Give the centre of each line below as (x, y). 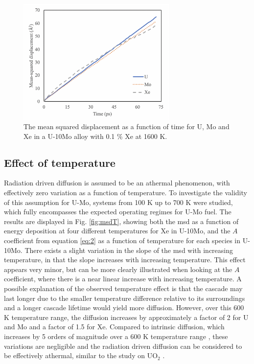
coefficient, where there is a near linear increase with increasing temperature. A (123, 279)
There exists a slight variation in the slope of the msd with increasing (129, 250)
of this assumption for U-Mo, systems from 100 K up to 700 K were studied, (118, 202)
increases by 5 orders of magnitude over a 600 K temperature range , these (116, 336)
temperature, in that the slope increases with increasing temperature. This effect (125, 260)
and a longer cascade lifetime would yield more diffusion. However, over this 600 (124, 307)
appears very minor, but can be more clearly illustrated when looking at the (118, 269)
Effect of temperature (60, 162)
